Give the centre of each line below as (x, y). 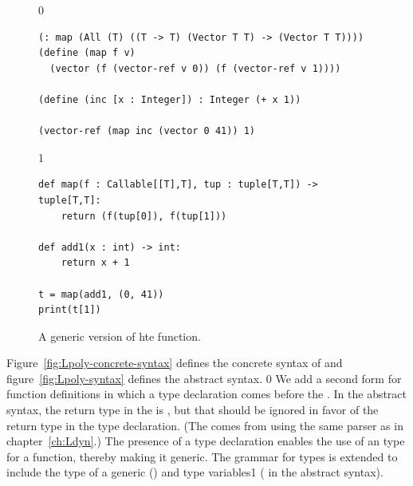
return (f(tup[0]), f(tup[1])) (144, 216)
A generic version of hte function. (120, 336)
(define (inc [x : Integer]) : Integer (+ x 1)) (170, 99)
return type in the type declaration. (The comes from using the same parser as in (205, 425)
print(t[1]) (70, 310)
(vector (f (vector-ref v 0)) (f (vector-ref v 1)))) (195, 68)
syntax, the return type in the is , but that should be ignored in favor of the (193, 410)
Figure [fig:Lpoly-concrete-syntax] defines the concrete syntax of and (175, 363)
